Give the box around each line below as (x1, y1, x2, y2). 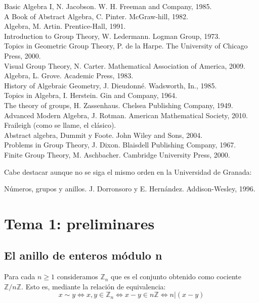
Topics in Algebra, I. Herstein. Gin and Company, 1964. (4, 90, 178, 100)
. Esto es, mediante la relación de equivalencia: (21, 281, 166, 291)
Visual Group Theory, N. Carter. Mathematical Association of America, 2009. (4, 60, 245, 71)
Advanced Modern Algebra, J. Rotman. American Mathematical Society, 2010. (4, 110, 248, 120)
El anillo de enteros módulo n (4, 247, 162, 263)
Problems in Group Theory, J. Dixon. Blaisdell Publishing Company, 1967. (4, 139, 236, 150)
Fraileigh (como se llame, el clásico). (4, 120, 116, 130)
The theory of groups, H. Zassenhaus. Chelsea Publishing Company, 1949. (4, 99, 233, 110)
